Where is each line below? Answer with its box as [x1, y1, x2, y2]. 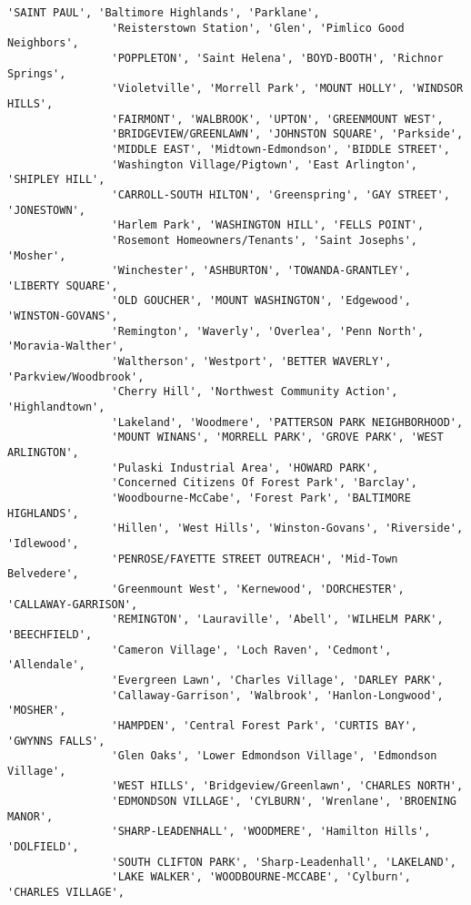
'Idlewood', [7, 536, 79, 550]
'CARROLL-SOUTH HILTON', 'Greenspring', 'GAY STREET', [111, 188, 450, 201]
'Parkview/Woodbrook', [7, 370, 145, 383]
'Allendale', [7, 658, 85, 672]
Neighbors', [7, 36, 79, 50]
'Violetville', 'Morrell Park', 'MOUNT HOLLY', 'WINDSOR [111, 82, 464, 96]
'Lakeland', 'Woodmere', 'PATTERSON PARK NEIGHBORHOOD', [111, 415, 464, 429]
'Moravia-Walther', [7, 340, 125, 353]
